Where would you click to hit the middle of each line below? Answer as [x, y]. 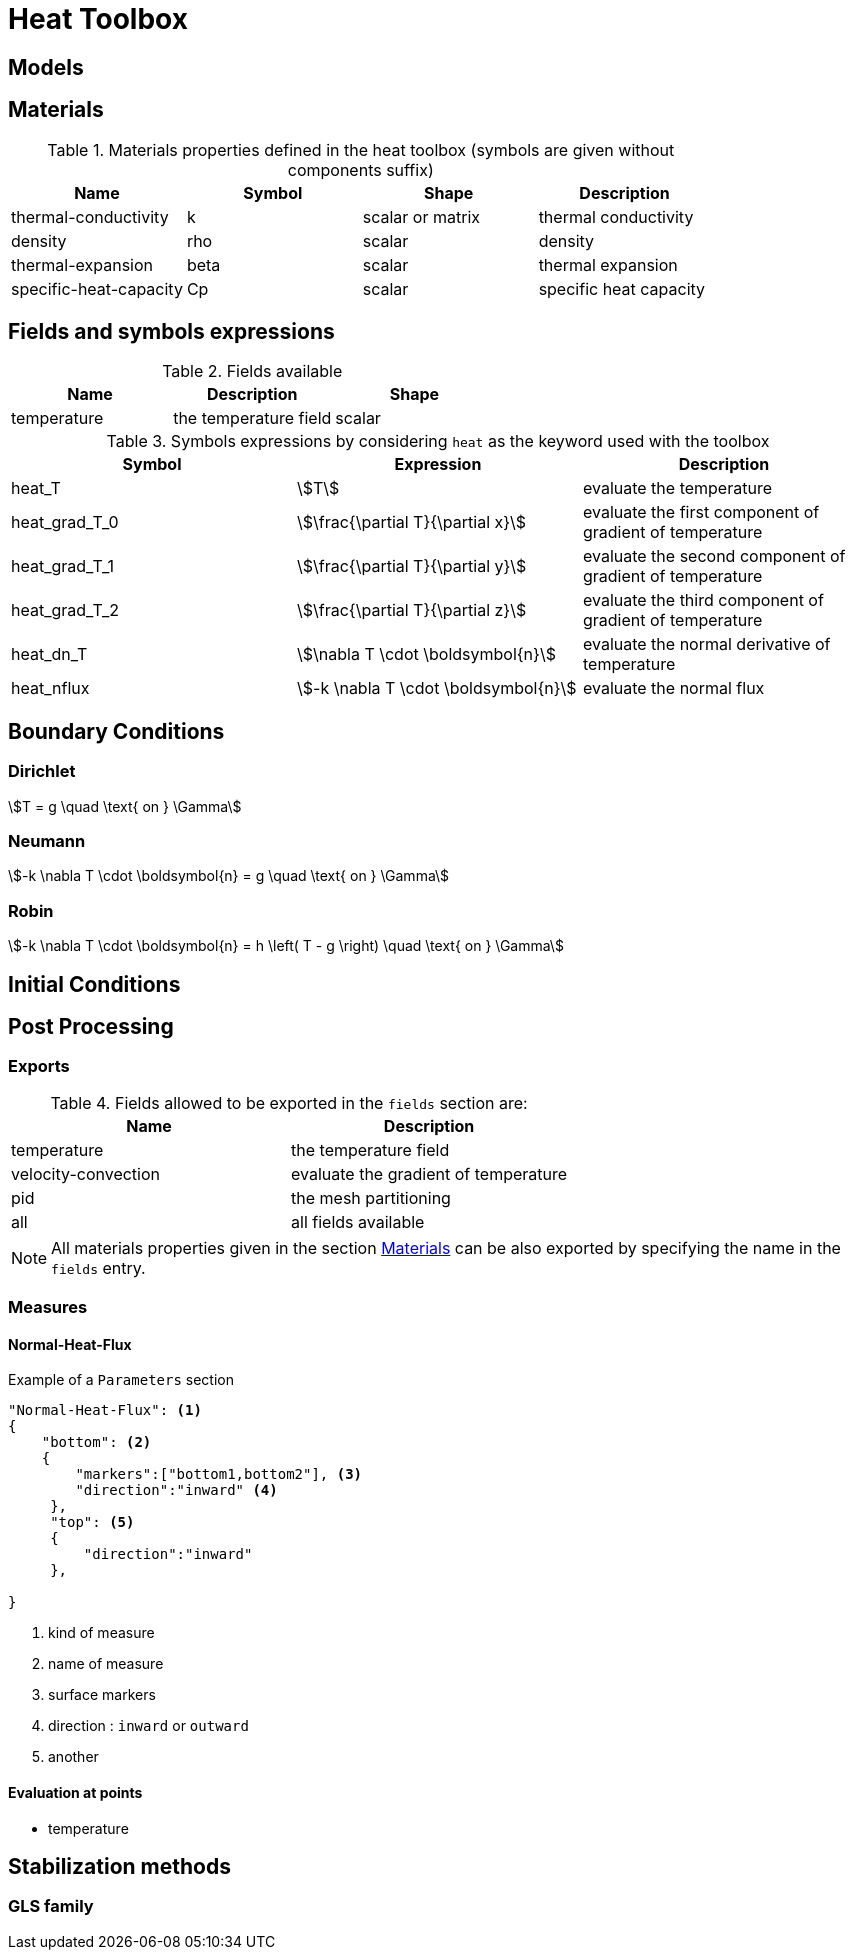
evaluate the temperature [677, 488]
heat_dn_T [49, 654]
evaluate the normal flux [673, 688]
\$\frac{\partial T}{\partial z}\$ [411, 610]
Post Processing [91, 1026]
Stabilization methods [119, 1867]
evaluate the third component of [703, 600]
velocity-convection [86, 1173]
